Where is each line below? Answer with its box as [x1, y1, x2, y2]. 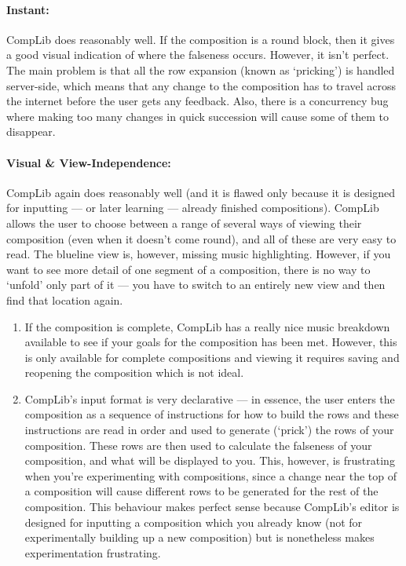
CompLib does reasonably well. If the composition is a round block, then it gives [6, 31, 395, 47]
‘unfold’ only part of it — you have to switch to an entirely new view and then [6, 276, 386, 293]
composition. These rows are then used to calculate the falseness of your [24, 436, 372, 453]
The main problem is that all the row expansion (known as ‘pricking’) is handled [6, 61, 395, 78]
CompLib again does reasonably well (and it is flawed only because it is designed [6, 184, 395, 200]
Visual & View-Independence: [6, 154, 171, 170]
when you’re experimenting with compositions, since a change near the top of [24, 467, 397, 484]
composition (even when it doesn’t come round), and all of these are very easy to [6, 230, 397, 246]
